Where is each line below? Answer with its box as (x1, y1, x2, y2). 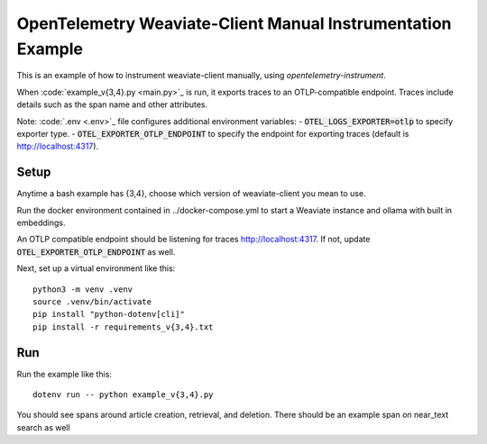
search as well (16, 421, 71, 432)
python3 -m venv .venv (32, 284, 133, 294)
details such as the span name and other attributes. (16, 99, 208, 110)
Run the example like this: (16, 368, 113, 379)
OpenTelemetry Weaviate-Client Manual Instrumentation (16, 14, 452, 33)
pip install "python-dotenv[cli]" (32, 309, 185, 320)
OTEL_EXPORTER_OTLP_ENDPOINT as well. (16, 246, 176, 257)
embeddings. (16, 217, 66, 228)
